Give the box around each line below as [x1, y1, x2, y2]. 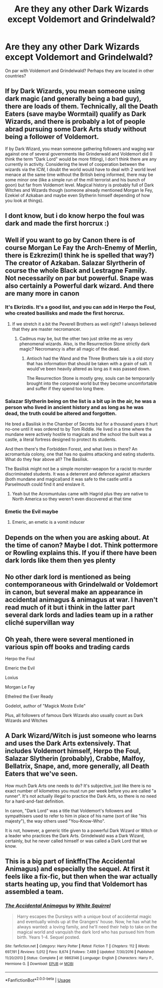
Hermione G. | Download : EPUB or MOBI [5, 962, 74, 967]
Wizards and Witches [5, 718, 48, 724]
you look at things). [5, 198, 44, 203]
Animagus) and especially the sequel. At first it [5, 865, 150, 873]
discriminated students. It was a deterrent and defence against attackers [5, 471, 150, 477]
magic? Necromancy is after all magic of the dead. [19, 346, 120, 352]
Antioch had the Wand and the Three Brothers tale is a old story [26, 355, 154, 361]
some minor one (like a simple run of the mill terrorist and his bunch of [5, 177, 146, 182]
